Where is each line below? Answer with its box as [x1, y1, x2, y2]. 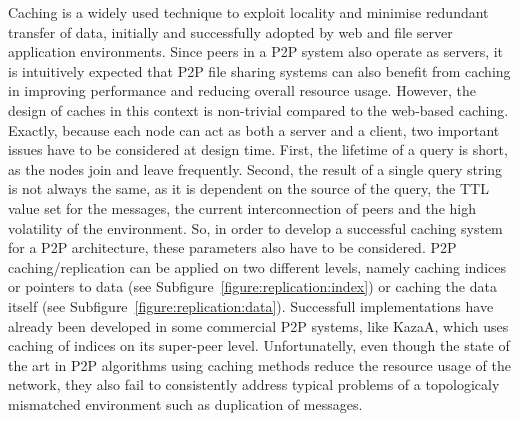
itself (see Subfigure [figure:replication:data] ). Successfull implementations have [8, 295, 494, 316]
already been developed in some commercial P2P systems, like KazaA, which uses [8, 315, 509, 336]
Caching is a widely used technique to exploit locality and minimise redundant [8, 2, 489, 22]
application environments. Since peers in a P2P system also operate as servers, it [8, 41, 504, 62]
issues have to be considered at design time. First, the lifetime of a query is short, [8, 139, 508, 160]
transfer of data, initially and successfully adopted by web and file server [8, 21, 453, 42]
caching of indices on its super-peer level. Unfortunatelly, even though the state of [8, 335, 510, 356]
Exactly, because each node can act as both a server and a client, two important [8, 119, 500, 140]
